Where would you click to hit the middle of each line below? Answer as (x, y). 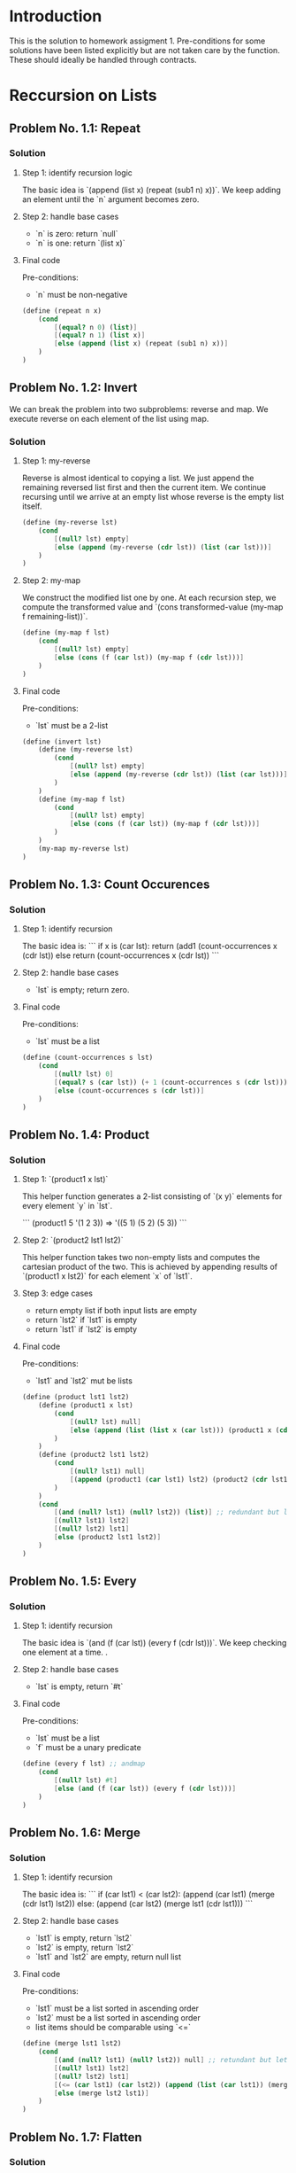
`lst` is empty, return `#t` (79, 1686)
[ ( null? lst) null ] (105, 1421)
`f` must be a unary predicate (88, 1748)
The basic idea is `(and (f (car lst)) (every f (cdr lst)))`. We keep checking (154, 1643)
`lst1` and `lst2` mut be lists (83, 1381)
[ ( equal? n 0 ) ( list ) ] (96, 327)
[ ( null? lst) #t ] (86, 1780)
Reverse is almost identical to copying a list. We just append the (138, 478)
